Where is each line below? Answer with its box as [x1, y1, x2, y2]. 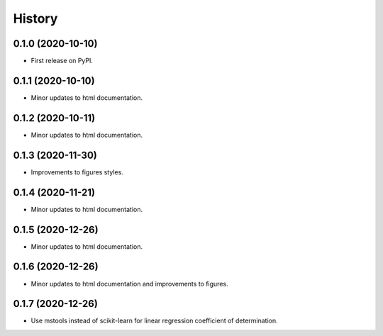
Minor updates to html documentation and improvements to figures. [30, 279, 228, 288]
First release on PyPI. [30, 57, 94, 65]
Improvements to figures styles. [30, 167, 123, 177]
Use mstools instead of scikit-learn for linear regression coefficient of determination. [30, 316, 278, 325]
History [13, 11, 58, 26]
